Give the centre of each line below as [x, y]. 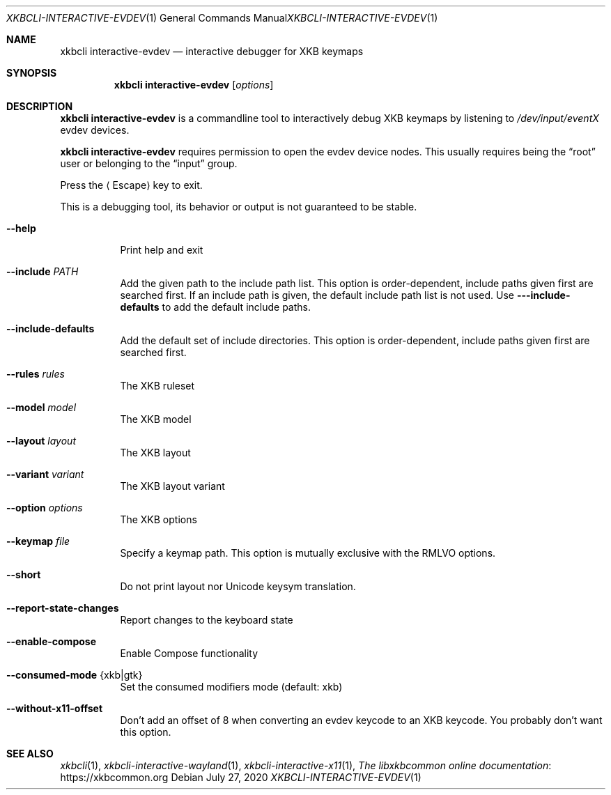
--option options [45, 508]
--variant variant [45, 474]
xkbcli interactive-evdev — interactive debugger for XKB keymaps [212, 51]
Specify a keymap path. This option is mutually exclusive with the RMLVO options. [308, 553]
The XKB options [158, 519]
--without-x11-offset [55, 708]
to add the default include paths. [236, 307]
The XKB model [156, 419]
